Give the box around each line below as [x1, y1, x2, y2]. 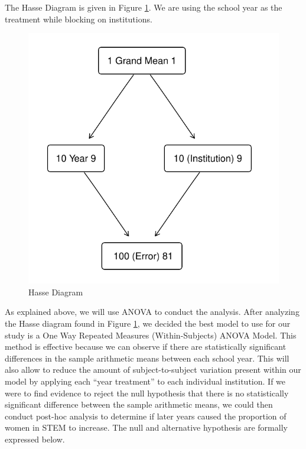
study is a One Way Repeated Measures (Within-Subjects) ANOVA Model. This [5, 328, 297, 341]
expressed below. [5, 432, 65, 445]
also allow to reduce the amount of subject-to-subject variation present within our [5, 363, 301, 376]
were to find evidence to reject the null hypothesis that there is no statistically [5, 386, 289, 399]
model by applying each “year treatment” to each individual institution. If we [5, 375, 286, 387]
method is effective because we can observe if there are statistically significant [5, 340, 287, 353]
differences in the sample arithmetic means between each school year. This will [5, 352, 289, 364]
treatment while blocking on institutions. [5, 12, 152, 25]
